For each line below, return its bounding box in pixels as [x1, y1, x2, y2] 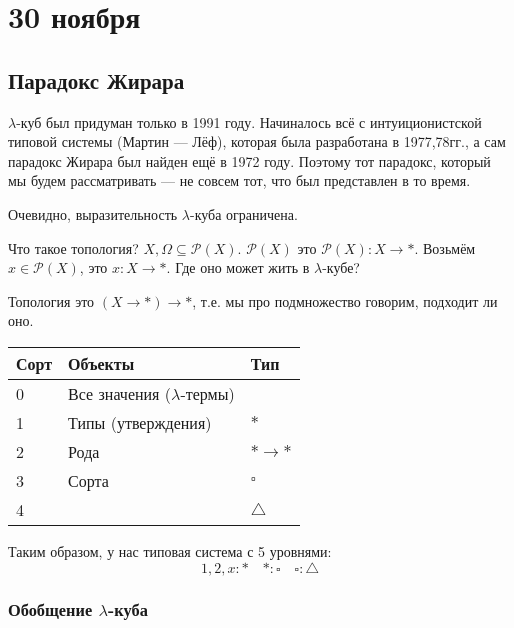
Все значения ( [68, 381, 172, 405]
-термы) [180, 381, 235, 405]
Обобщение [8, 597, 93, 622]
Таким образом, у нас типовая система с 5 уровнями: [8, 540, 332, 561]
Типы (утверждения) [68, 410, 212, 434]
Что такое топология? [8, 237, 139, 258]
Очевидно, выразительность [8, 203, 178, 224]
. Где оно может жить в [166, 257, 310, 278]
